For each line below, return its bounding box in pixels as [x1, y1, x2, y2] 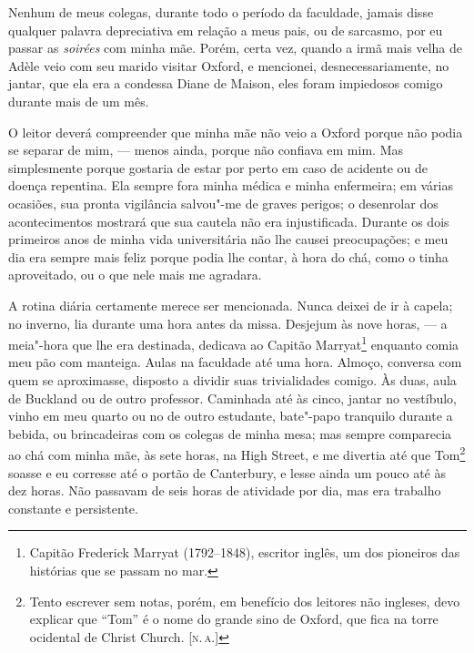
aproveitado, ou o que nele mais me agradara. [8, 265, 262, 284]
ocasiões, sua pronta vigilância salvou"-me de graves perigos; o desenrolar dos [8, 193, 439, 212]
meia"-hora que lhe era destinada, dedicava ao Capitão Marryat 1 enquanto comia [8, 332, 459, 353]
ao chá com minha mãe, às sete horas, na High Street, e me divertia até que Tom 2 [8, 443, 466, 464]
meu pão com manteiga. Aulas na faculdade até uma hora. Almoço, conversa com [8, 352, 462, 372]
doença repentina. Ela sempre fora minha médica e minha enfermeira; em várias [8, 176, 454, 195]
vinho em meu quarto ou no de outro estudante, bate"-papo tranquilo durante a [8, 406, 453, 425]
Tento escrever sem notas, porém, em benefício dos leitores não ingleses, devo [29, 591, 460, 610]
